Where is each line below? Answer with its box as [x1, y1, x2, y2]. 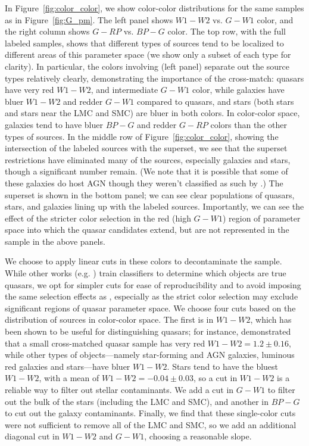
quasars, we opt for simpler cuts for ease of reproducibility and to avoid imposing [5, 278, 301, 291]
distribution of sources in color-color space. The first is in [5, 313, 214, 326]
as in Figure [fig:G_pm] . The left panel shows [5, 13, 173, 26]
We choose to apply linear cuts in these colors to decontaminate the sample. [5, 255, 282, 267]
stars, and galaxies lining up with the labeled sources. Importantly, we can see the [5, 200, 304, 213]
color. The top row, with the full [167, 25, 286, 38]
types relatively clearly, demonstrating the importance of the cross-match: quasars [5, 71, 304, 84]
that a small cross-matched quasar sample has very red [5, 336, 205, 349]
